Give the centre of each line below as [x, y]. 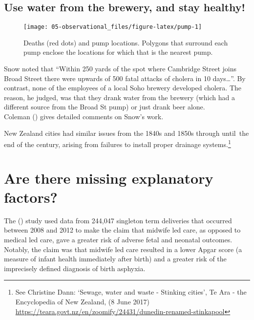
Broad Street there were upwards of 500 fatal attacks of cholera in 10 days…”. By [125, 78]
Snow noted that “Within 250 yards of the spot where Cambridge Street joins [120, 69]
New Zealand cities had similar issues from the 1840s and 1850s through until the [127, 133]
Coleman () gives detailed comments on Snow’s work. [84, 117]
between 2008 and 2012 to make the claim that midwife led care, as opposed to [122, 230]
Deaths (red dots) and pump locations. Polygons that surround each [126, 42]
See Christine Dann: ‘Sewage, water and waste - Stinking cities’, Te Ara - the [131, 292]
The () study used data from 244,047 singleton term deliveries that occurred [118, 220]
